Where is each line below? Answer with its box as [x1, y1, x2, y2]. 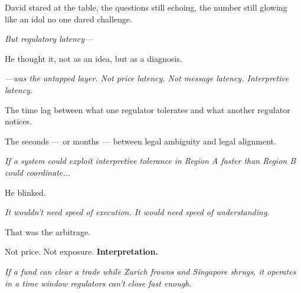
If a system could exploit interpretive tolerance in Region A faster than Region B [5, 154, 296, 167]
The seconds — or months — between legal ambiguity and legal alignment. [5, 134, 276, 147]
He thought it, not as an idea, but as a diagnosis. [5, 52, 182, 64]
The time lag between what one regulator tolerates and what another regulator [5, 103, 290, 116]
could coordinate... [5, 166, 71, 178]
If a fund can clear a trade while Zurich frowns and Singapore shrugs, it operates [5, 265, 296, 277]
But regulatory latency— [5, 32, 93, 45]
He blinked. [5, 186, 46, 198]
